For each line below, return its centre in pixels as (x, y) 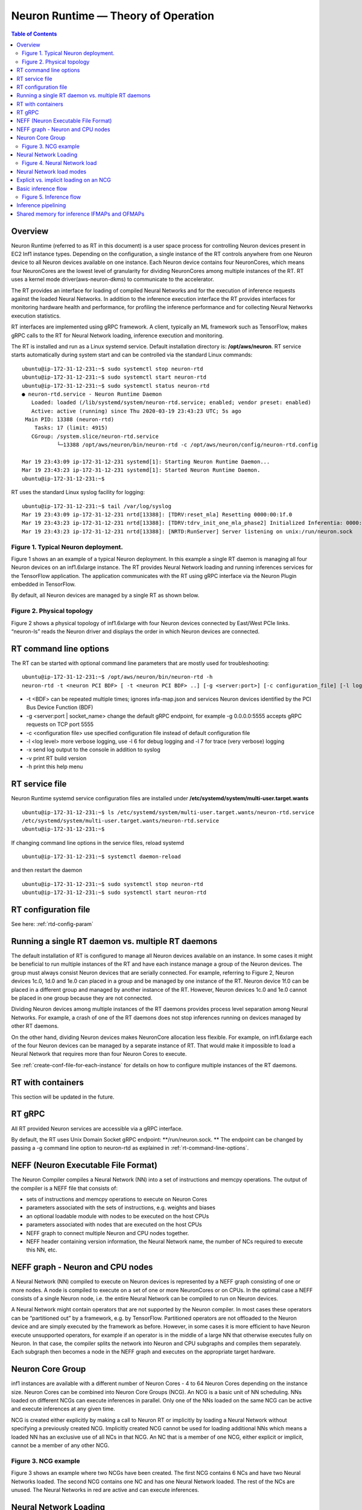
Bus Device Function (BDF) (60, 707)
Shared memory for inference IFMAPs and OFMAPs (81, 214)
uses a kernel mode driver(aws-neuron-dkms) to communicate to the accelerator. (113, 279)
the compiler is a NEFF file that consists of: (64, 1188)
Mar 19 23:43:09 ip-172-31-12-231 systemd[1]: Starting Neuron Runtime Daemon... (146, 462)
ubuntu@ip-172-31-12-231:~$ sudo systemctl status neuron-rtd (116, 386)
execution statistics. (36, 316)
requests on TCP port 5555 (60, 724)
